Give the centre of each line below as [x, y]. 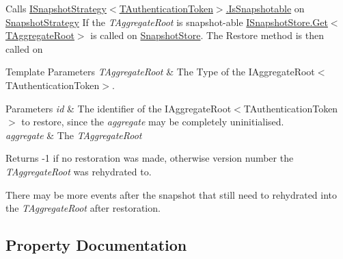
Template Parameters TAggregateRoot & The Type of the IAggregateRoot [160, 72]
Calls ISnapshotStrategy [56, 8]
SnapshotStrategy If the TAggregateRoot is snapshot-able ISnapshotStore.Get [167, 22]
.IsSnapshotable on [265, 8]
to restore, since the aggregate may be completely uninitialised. [153, 122]
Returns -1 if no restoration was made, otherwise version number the [150, 158]
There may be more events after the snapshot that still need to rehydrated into [171, 194]
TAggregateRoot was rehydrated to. [79, 171]
